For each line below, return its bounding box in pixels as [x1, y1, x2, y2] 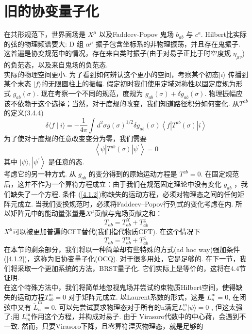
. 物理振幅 [204, 88, 236, 98]
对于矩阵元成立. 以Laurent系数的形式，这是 [68, 291, 205, 302]
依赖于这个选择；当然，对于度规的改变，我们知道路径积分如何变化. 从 [17, 98, 239, 108]
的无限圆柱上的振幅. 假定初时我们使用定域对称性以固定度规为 [41, 79, 236, 89]
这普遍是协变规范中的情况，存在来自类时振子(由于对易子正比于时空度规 [4, 48, 231, 58]
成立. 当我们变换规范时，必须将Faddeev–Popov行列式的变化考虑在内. [17, 198, 234, 208]
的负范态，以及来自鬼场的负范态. [4, 60, 108, 70]
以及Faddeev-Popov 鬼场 [99, 29, 174, 39]
